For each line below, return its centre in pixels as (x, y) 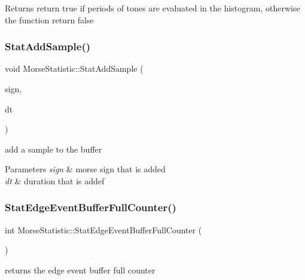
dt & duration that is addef (55, 180)
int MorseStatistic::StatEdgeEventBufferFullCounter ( (103, 229)
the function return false (49, 19)
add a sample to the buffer (54, 149)
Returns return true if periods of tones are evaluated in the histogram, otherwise (152, 8)
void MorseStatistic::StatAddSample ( (74, 69)
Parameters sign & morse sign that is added (85, 169)
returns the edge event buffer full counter (80, 270)
